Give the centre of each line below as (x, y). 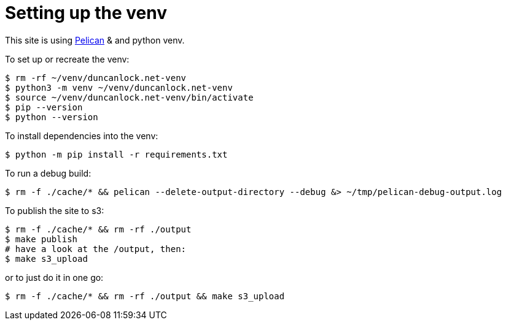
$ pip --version (44, 107)
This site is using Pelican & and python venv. (95, 40)
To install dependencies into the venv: (82, 136)
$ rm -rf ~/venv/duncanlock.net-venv (96, 78)
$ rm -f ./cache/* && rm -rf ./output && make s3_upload (145, 296)
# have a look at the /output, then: (96, 249)
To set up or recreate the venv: (67, 59)
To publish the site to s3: (55, 210)
